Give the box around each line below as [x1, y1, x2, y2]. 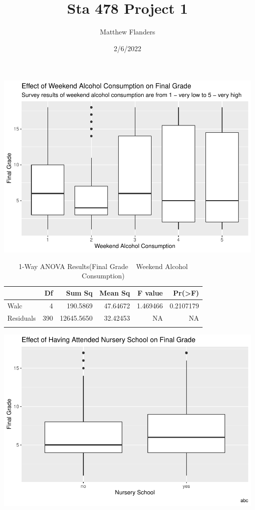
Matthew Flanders [100, 27, 155, 37]
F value [137, 288, 163, 298]
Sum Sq [66, 288, 93, 298]
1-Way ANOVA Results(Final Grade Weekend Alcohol [19, 261, 188, 271]
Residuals [7, 312, 36, 323]
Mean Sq [99, 288, 130, 298]
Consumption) [81, 270, 125, 281]
